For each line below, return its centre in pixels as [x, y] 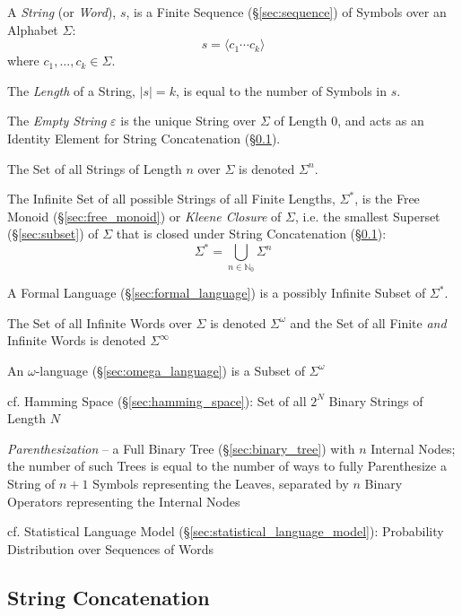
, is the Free [387, 199]
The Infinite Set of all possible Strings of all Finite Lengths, [171, 199]
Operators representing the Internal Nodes [124, 501]
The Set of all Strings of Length [95, 168]
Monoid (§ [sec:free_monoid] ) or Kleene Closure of [144, 216]
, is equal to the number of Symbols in [281, 90]
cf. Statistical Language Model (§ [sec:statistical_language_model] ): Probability [226, 531]
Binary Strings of [376, 400]
